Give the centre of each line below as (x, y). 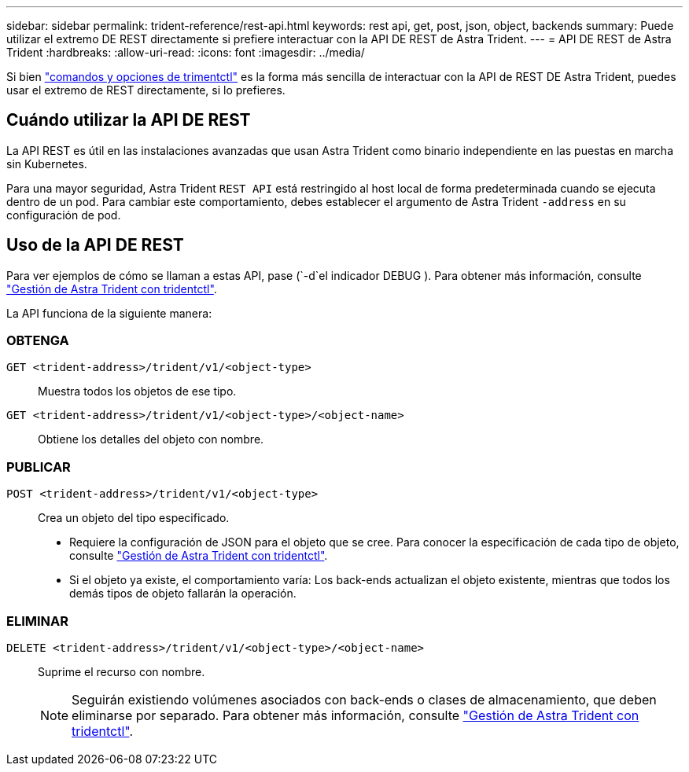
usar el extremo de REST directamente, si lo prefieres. (146, 90)
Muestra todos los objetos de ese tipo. (137, 392)
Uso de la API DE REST (95, 245)
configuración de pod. (64, 215)
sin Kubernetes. (47, 164)
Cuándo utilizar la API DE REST (129, 120)
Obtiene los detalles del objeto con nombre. (151, 439)
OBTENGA (38, 341)
